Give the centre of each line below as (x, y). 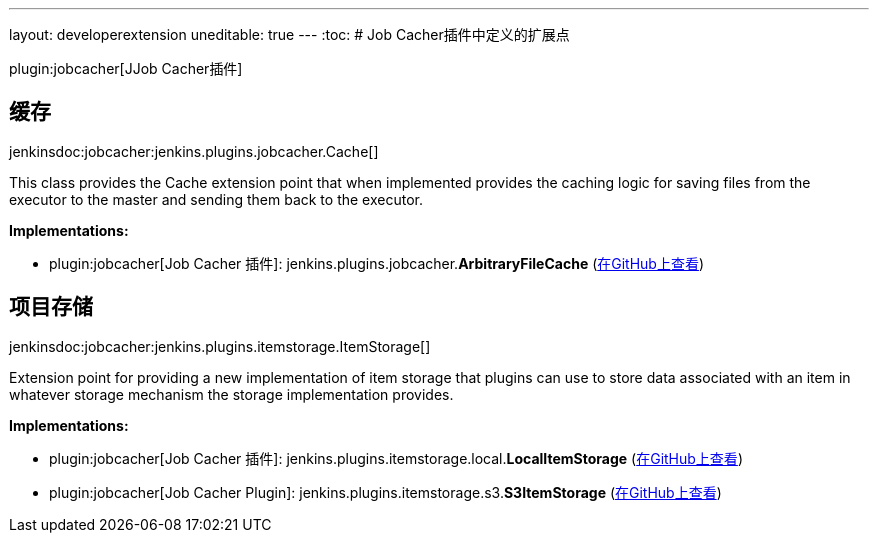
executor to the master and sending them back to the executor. (216, 199)
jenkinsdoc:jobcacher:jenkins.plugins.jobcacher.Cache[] (194, 151)
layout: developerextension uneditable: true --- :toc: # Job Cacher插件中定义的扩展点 (289, 34)
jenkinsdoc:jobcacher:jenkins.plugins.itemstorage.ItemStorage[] (220, 346)
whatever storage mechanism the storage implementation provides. (231, 394)
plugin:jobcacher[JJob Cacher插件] (126, 68)
